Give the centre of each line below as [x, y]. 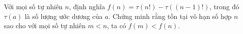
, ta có [116, 25]
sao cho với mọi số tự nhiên [45, 25]
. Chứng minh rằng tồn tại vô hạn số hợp [170, 16]
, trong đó [224, 6]
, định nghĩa [87, 6]
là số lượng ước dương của [64, 16]
